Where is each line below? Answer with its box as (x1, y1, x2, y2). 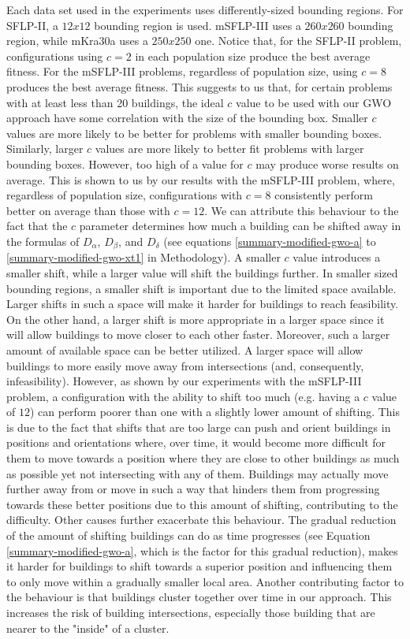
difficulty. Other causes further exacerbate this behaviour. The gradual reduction (6, 511, 397, 528)
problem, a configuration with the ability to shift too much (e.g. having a (6, 388, 360, 404)
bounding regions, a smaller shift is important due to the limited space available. (6, 280, 397, 296)
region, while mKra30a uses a (6, 32, 148, 49)
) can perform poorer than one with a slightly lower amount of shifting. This (29, 403, 401, 420)
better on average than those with (6, 202, 170, 218)
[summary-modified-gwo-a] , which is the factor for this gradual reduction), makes (6, 542, 398, 559)
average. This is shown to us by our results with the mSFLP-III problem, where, (6, 171, 395, 188)
